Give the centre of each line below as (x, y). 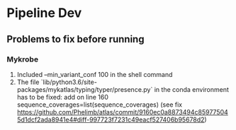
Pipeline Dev (44, 13)
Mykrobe (23, 59)
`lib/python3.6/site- (69, 82)
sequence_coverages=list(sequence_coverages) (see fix (99, 105)
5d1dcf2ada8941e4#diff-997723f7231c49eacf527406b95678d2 (111, 119)
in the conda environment (192, 89)
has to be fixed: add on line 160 (63, 97)
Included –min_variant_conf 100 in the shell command (95, 74)
